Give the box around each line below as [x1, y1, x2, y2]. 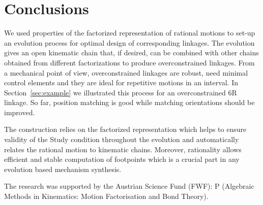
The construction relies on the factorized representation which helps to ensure [4, 124, 247, 134]
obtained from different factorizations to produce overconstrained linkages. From [4, 57, 255, 67]
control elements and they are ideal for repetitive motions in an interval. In [4, 77, 239, 88]
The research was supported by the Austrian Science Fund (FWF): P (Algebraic [4, 181, 254, 191]
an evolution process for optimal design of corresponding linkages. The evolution [4, 37, 255, 48]
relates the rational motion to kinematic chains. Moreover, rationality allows [4, 144, 242, 154]
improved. [4, 107, 35, 117]
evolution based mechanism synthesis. [4, 163, 122, 174]
